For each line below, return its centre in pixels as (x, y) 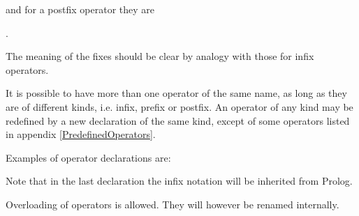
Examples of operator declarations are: (88, 157)
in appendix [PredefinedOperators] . (81, 134)
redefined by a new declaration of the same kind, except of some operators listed (178, 120)
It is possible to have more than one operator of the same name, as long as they (176, 93)
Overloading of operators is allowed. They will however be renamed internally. (173, 204)
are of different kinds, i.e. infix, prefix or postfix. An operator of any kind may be (179, 106)
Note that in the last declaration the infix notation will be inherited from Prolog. (179, 181)
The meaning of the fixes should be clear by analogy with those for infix (160, 56)
